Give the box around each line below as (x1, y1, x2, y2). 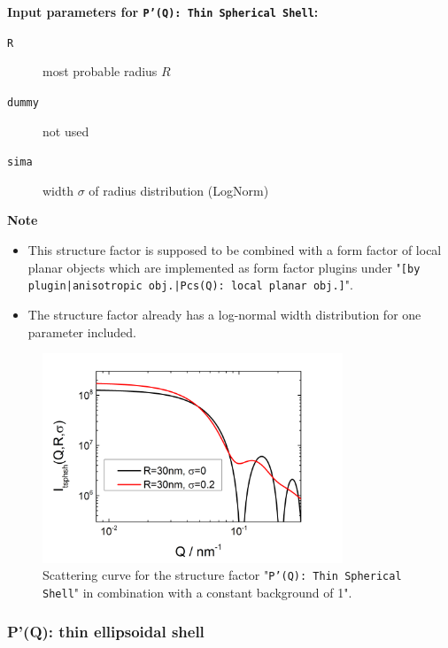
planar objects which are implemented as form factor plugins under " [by (27, 258, 421, 276)
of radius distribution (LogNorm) (89, 181, 269, 199)
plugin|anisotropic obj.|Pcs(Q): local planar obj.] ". (27, 275, 353, 294)
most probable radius (42, 62, 158, 81)
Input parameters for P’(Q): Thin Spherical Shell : (7, 3, 319, 20)
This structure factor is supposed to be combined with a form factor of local (27, 241, 442, 258)
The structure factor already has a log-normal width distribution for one (27, 305, 421, 323)
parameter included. (27, 322, 137, 341)
